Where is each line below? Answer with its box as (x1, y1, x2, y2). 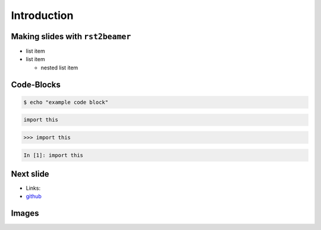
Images (11, 208, 39, 219)
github (26, 193, 42, 200)
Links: (26, 184, 41, 192)
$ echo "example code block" (23, 98, 109, 106)
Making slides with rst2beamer (11, 31, 131, 41)
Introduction (11, 9, 74, 22)
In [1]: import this (23, 152, 83, 158)
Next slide (11, 169, 50, 179)
